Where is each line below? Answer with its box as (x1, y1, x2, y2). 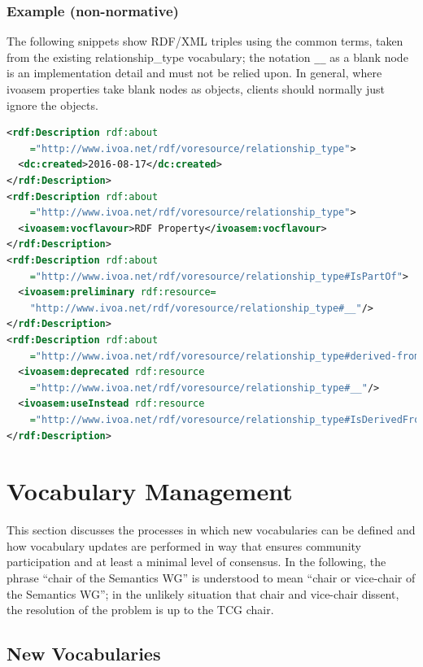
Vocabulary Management (7, 474, 293, 508)
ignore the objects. (7, 96, 98, 113)
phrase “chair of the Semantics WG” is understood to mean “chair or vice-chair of (7, 569, 416, 586)
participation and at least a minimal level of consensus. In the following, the (7, 553, 386, 570)
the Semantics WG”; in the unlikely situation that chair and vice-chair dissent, (7, 585, 399, 602)
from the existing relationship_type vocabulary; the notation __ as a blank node (7, 48, 408, 65)
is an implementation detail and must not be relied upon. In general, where (7, 64, 382, 81)
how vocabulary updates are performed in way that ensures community (7, 537, 361, 554)
